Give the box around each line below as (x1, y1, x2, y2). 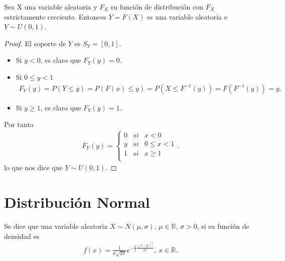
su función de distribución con (110, 2, 204, 12)
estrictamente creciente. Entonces (4, 11, 106, 22)
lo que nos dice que (4, 162, 63, 173)
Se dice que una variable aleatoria (4, 221, 108, 231)
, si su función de (197, 221, 249, 231)
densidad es (4, 230, 40, 241)
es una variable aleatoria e (147, 11, 227, 22)
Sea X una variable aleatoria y (4, 2, 97, 12)
